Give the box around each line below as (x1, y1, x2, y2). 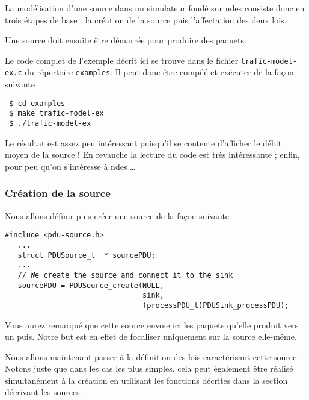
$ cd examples (9, 99, 66, 108)
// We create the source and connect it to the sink (17, 270, 233, 280)
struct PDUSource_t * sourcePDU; (17, 251, 156, 260)
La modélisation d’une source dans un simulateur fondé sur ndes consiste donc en (5, 2, 305, 14)
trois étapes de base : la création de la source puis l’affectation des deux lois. (5, 13, 287, 26)
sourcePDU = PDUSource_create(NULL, (17, 281, 164, 290)
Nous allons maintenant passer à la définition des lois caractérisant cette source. (5, 350, 299, 363)
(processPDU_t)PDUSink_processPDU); (142, 301, 289, 310)
